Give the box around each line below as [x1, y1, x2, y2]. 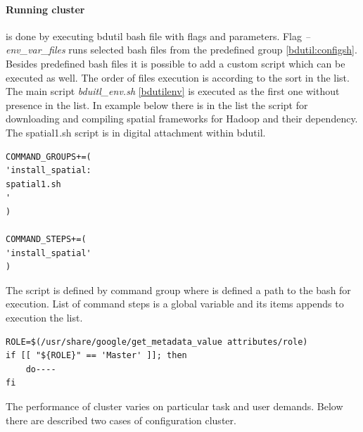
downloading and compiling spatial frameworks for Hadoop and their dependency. [6, 111, 358, 126]
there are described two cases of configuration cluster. [6, 412, 236, 427]
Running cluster [6, 1, 85, 16]
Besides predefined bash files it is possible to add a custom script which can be [6, 56, 345, 70]
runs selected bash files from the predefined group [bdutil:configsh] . [68, 42, 357, 57]
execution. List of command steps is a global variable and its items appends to [6, 296, 344, 311]
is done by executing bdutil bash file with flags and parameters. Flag [6, 28, 302, 43]
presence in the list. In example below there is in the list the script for [6, 97, 308, 112]
